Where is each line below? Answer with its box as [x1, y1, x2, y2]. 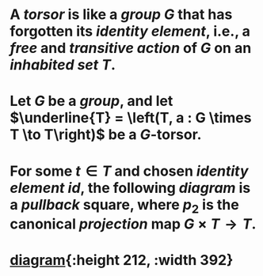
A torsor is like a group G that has [10, 6, 233, 24]
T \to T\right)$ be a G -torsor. [10, 126, 202, 144]
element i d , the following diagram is [10, 179, 251, 197]
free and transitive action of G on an [10, 40, 252, 57]
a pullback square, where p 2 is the [10, 195, 239, 217]
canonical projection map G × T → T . [10, 215, 257, 233]
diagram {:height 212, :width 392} [10, 251, 234, 270]
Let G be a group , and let [10, 93, 173, 110]
